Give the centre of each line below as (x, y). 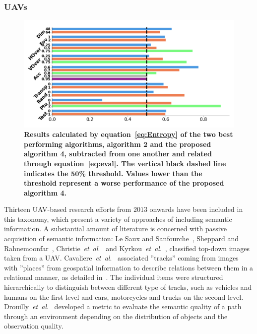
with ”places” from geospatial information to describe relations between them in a (129, 267)
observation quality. (34, 326)
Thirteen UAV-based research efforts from (68, 209)
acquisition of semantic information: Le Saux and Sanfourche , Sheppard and (122, 238)
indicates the (46, 173)
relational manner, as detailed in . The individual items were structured (114, 277)
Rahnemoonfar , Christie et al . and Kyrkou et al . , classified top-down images (127, 248)
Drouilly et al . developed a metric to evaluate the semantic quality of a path (123, 306)
